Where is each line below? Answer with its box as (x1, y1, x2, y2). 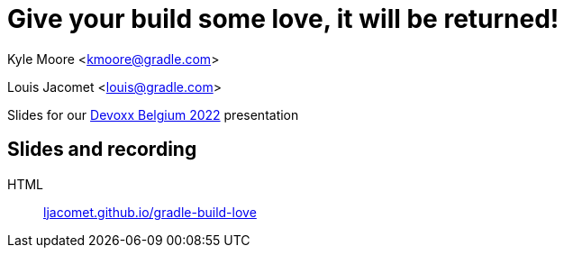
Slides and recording (7, 138, 197, 161)
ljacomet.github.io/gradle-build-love (43, 204, 257, 220)
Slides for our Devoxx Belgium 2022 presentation (7, 106, 299, 123)
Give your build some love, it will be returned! (7, 4, 559, 34)
